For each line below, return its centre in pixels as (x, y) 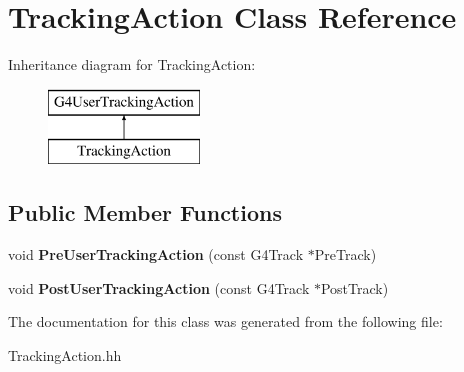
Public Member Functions (145, 212)
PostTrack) (354, 287)
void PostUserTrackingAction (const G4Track (159, 287)
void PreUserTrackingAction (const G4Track (156, 254)
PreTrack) (345, 254)
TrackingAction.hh (65, 354)
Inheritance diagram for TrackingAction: (132, 64)
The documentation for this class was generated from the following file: (225, 321)
